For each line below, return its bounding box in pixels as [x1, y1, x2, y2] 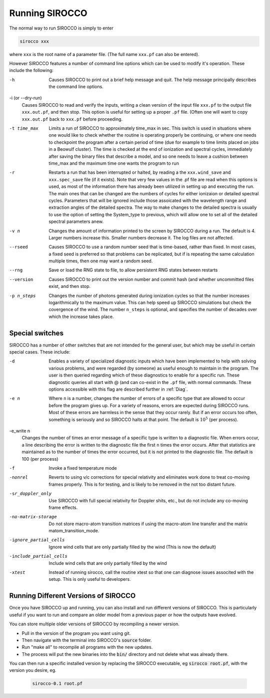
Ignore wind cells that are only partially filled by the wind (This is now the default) [48, 544, 216, 550]
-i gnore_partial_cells [9, 537, 65, 543]
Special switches [9, 328, 63, 337]
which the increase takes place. [48, 313, 114, 319]
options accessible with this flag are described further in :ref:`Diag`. [48, 386, 188, 393]
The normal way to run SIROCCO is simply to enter [9, 25, 113, 31]
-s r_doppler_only [9, 491, 52, 497]
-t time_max [9, 126, 38, 131]
